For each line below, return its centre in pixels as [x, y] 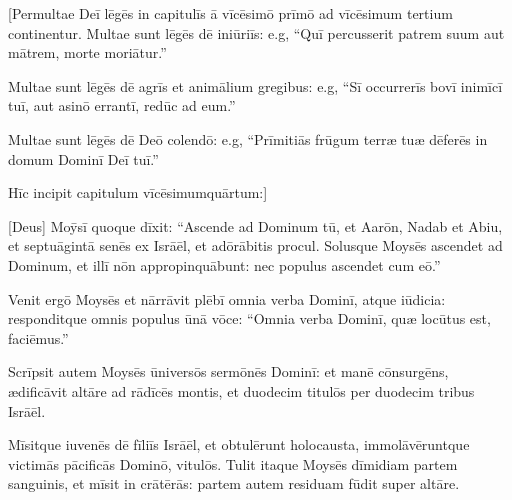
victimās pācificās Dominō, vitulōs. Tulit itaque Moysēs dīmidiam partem [233, 463]
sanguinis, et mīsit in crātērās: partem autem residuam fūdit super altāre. [234, 483]
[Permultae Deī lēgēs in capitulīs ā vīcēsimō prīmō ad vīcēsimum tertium [230, 13]
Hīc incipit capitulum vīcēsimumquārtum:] [138, 192]
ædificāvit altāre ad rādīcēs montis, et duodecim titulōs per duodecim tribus [241, 390]
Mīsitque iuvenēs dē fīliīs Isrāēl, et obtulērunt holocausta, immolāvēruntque [239, 444]
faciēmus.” [38, 337]
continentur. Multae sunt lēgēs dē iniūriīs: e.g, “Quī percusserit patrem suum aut [256, 32]
